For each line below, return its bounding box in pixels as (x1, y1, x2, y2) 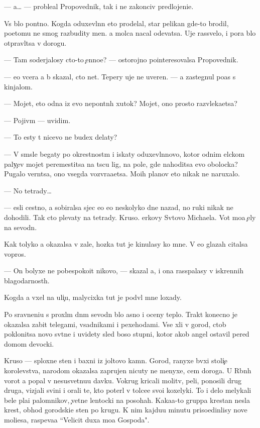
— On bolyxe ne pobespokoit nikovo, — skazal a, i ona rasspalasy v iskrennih (4, 265, 243, 276)
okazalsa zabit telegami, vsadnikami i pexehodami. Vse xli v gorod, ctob (4, 318, 226, 329)
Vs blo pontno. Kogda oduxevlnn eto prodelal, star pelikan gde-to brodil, (4, 18, 229, 28)
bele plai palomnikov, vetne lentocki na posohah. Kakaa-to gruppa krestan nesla (4, 394, 250, 405)
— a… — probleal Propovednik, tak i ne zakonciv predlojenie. (4, 1, 194, 11)
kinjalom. (4, 81, 33, 91)
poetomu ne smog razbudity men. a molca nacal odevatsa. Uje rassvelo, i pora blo (4, 28, 256, 38)
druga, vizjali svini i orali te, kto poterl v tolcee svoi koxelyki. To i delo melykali (4, 385, 251, 395)
